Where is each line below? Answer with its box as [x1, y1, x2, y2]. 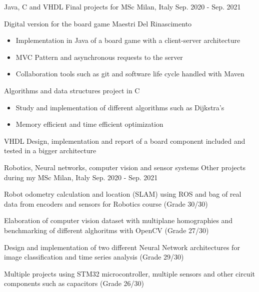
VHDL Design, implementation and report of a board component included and [4, 135, 245, 146]
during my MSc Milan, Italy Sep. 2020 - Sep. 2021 [4, 172, 158, 182]
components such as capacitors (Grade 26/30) [4, 278, 144, 289]
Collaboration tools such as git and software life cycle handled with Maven [15, 68, 244, 79]
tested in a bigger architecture [4, 145, 96, 156]
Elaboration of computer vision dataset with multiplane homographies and [4, 215, 233, 226]
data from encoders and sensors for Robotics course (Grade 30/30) [4, 198, 208, 209]
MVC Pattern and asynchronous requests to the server [15, 51, 183, 62]
